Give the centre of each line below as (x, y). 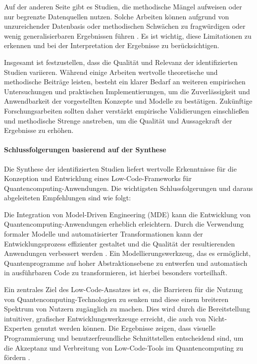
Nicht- (218, 318)
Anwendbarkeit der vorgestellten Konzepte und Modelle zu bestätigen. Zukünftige (128, 101)
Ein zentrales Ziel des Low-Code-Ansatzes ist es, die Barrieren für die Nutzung (124, 289)
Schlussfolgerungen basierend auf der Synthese (85, 150)
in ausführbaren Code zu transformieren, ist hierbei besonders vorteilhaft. (116, 273)
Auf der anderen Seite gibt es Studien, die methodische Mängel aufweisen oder (123, 6)
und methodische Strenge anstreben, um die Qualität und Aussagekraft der (118, 120)
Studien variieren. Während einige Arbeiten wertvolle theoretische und (111, 72)
